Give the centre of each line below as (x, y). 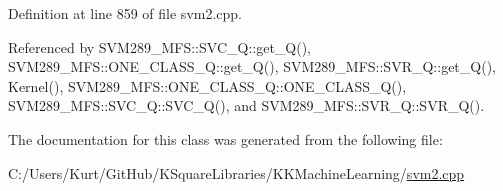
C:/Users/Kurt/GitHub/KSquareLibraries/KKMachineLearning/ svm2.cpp (236, 172)
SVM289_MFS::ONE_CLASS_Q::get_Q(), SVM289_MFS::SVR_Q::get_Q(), (252, 66)
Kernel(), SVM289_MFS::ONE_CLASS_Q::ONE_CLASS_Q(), (207, 85)
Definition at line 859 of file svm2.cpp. (125, 13)
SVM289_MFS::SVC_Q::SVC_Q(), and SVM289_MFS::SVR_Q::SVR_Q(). (246, 105)
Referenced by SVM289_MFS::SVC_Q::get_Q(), (160, 46)
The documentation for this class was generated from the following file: (225, 138)
